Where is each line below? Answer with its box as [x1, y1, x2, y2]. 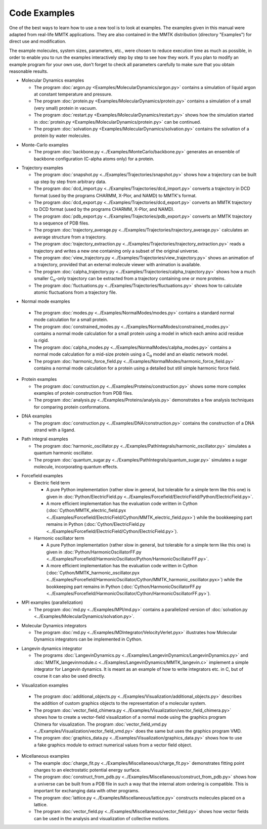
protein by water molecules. [34, 133, 91, 138]
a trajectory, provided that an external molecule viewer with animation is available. [34, 262, 201, 268]
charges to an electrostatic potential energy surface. [34, 767, 141, 773]
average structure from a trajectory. [34, 234, 107, 240]
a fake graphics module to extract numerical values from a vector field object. [34, 742, 192, 748]
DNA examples [21, 413, 52, 419]
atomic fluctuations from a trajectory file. [34, 289, 117, 295]
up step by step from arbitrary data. [34, 179, 107, 184]
